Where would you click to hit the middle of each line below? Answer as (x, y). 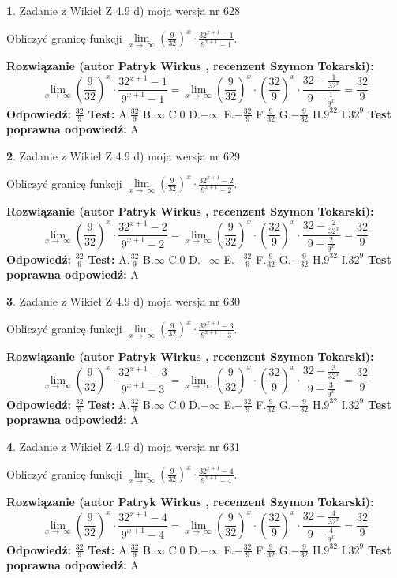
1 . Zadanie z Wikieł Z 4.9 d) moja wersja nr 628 (124, 10)
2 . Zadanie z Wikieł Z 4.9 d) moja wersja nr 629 (124, 155)
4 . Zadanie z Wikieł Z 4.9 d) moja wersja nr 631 (124, 446)
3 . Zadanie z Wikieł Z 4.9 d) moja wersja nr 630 (124, 300)
